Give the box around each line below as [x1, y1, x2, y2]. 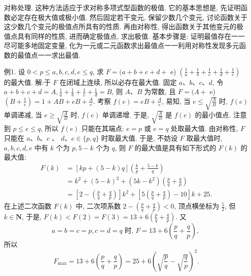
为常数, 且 [144, 86, 176, 97]
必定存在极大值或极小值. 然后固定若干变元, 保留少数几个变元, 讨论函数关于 [10, 12, 248, 22]
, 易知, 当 [162, 96, 191, 106]
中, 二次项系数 [76, 201, 121, 211]
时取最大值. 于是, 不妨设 [101, 133, 178, 143]
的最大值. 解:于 [4, 77, 51, 87]
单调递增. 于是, [102, 110, 149, 120]
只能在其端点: [81, 123, 124, 133]
